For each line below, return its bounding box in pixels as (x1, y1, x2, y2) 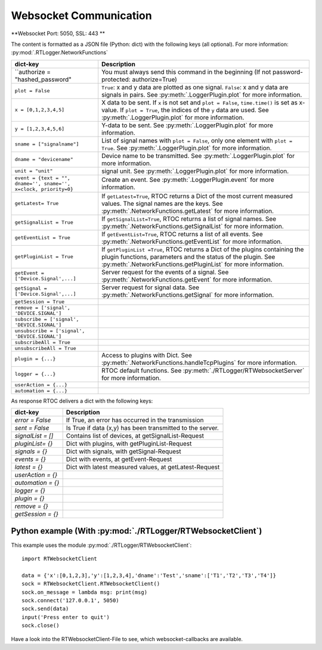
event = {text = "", (14, 175, 71, 181)
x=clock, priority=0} (14, 185, 74, 192)
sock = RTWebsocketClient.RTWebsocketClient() (21, 580, 160, 587)
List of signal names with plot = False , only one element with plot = (101, 136, 292, 144)
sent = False (14, 424, 49, 432)
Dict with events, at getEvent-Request (66, 455, 172, 463)
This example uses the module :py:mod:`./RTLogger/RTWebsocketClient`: (11, 541, 192, 549)
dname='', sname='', (14, 180, 71, 187)
